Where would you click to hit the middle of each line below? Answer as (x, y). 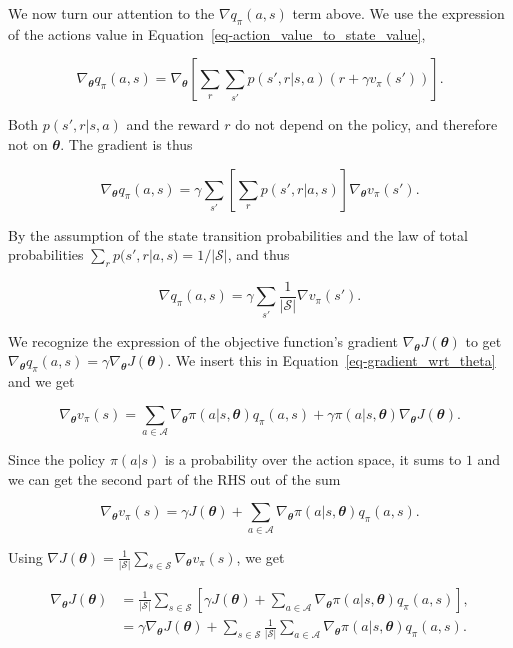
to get (483, 340)
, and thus (258, 254)
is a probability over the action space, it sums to (313, 459)
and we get (41, 381)
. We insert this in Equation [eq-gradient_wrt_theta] (331, 360)
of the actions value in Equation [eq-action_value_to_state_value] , (217, 33)
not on (28, 143)
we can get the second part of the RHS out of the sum (174, 478)
